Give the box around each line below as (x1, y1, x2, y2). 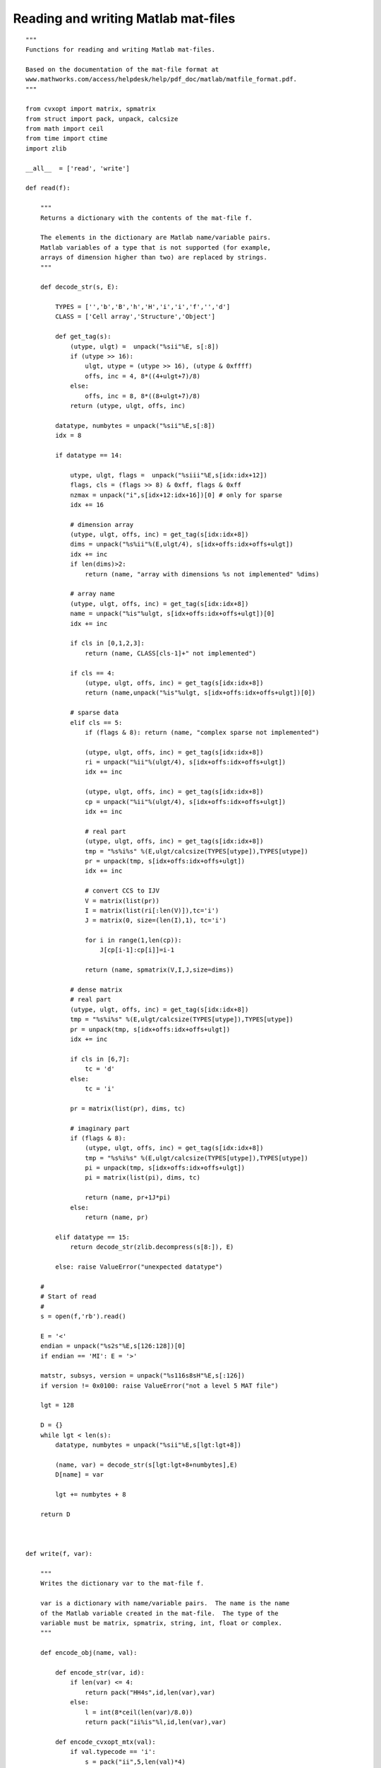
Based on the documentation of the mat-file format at (25, 65, 219, 74)
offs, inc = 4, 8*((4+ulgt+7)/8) (85, 372, 201, 380)
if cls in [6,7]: (70, 1054, 131, 1063)
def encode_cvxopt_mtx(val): (55, 1738, 157, 1746)
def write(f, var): (25, 1549, 93, 1558)
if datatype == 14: (55, 451, 123, 459)
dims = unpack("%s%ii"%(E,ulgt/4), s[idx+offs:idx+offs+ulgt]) (70, 540, 294, 548)
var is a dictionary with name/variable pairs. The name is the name (40, 1599, 290, 1607)
